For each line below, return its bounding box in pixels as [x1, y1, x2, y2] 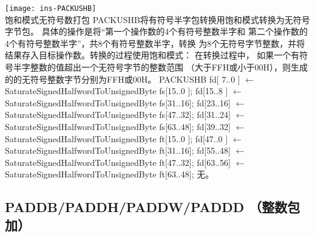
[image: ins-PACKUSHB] [5, 4, 97, 13]
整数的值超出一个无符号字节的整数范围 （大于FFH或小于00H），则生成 [30, 61, 308, 74]
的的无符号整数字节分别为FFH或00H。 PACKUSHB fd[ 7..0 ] [5, 72, 240, 85]
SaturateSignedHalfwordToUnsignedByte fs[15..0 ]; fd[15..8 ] [5, 84, 228, 97]
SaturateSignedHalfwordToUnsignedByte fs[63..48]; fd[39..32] [5, 120, 231, 132]
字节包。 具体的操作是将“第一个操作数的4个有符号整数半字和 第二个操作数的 [5, 25, 308, 38]
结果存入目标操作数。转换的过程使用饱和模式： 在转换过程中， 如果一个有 [5, 49, 300, 61]
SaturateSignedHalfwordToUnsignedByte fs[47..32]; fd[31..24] [5, 108, 231, 121]
